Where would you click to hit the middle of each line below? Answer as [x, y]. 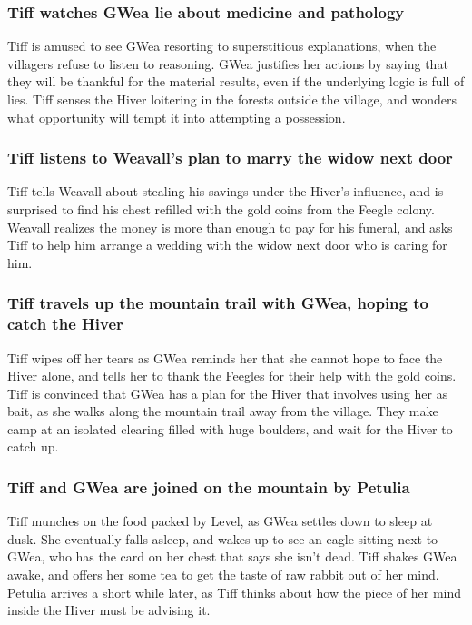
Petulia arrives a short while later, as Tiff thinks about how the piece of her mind [235, 592]
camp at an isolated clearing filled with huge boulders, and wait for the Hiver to [230, 428]
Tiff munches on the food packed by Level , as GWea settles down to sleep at [220, 521]
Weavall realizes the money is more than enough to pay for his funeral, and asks [230, 227]
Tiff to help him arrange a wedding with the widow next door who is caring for [227, 245]
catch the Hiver [65, 324]
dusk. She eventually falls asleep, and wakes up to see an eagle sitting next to [223, 538]
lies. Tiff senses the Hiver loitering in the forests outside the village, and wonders [232, 99]
